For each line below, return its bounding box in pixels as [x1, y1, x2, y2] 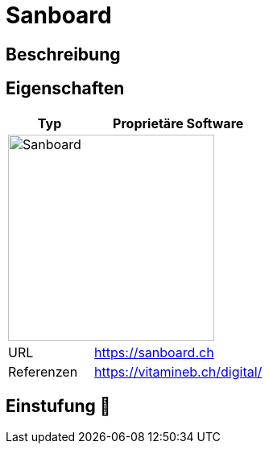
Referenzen [8, 363, 78, 380]
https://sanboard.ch [94, 344, 214, 360]
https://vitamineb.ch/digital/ [94, 363, 263, 380]
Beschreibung [6, 44, 121, 65]
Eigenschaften [6, 78, 125, 99]
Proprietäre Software [113, 115, 244, 131]
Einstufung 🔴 [6, 396, 111, 417]
